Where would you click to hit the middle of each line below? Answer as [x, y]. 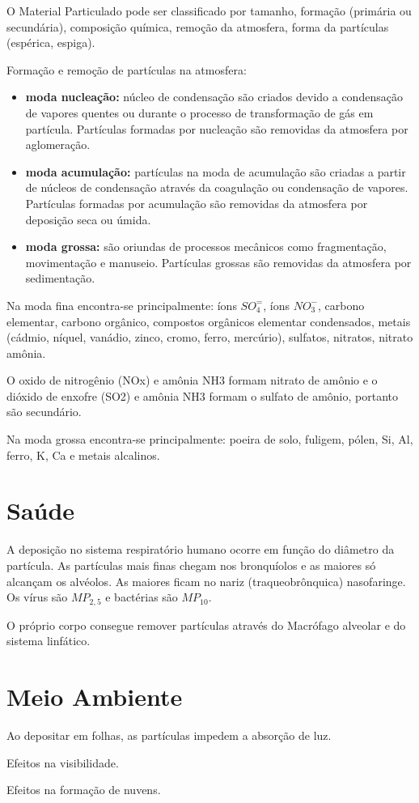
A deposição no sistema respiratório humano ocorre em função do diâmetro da [201, 549]
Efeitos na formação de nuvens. [84, 790]
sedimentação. [60, 278]
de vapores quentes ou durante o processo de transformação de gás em [199, 112]
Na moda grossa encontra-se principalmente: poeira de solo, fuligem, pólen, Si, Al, [210, 439]
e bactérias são [142, 597]
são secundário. [44, 412]
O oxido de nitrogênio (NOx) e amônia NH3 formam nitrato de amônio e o [192, 380]
